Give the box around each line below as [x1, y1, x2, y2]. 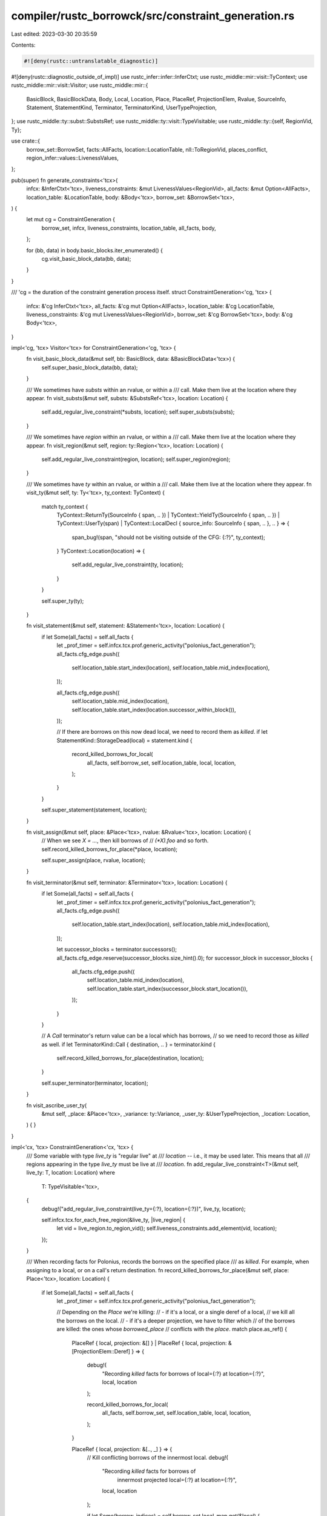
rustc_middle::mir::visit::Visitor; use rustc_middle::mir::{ [11, 82, 148, 89]
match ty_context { [41, 503, 88, 510]
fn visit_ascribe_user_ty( [26, 1101, 87, 1109]
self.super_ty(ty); [41, 597, 84, 605]
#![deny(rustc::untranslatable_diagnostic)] [24, 58, 159, 64]
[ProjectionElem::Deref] [71, 1348, 130, 1355]
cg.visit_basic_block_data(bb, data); [41, 255, 131, 262]
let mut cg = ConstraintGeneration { [26, 216, 115, 223]
